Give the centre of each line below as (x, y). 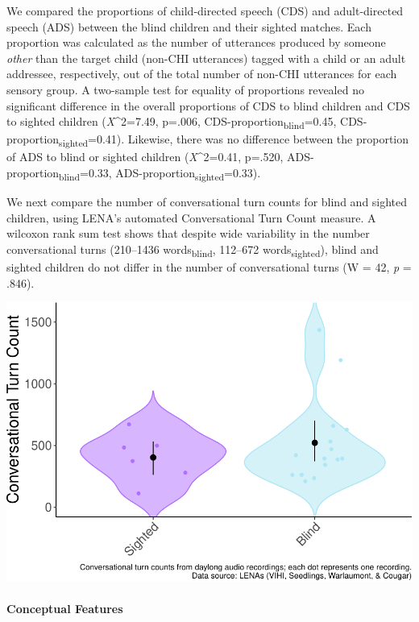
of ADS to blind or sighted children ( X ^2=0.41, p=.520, (145, 157)
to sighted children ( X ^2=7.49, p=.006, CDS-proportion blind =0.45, (172, 122)
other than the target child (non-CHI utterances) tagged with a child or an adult (206, 58)
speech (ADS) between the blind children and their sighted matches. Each (189, 26)
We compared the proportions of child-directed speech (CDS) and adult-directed (205, 10)
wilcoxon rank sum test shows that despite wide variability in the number (188, 233)
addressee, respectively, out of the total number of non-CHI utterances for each (202, 74)
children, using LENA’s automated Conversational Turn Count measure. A (191, 217)
